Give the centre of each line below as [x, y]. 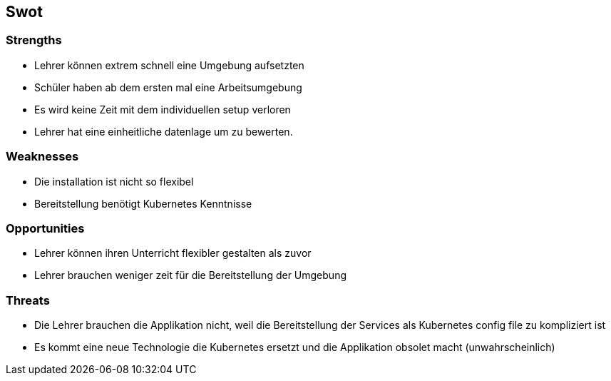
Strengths [34, 40]
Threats [28, 300]
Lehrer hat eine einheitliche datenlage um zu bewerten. [164, 131]
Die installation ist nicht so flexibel [114, 181]
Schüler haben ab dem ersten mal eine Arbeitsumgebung [168, 87]
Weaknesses [42, 157]
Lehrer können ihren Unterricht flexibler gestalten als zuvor [173, 253]
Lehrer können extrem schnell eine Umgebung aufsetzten [169, 65]
